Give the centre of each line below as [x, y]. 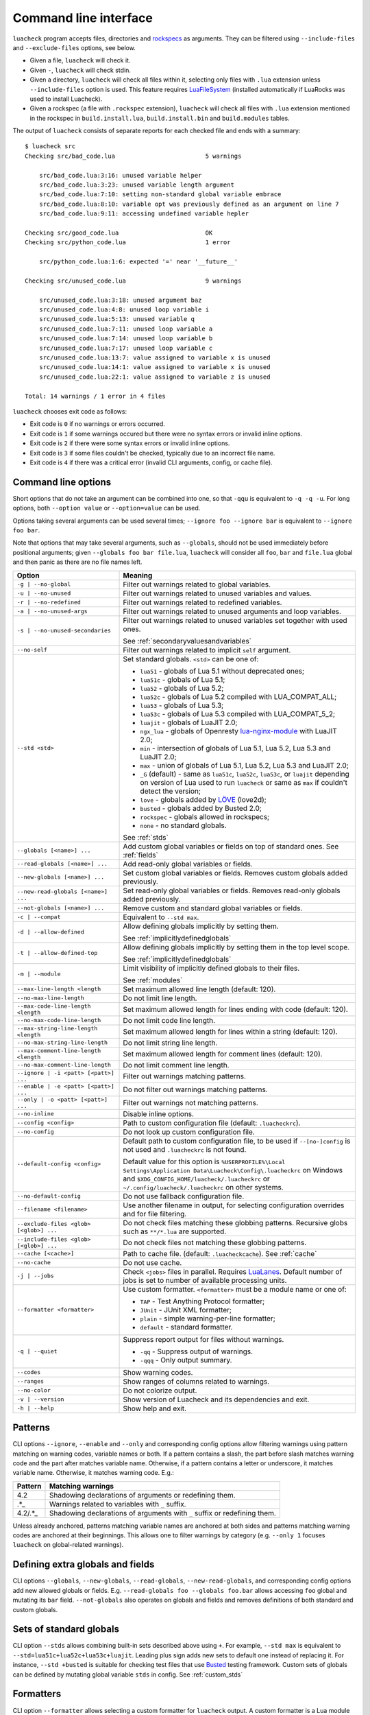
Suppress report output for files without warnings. [203, 1339]
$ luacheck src [50, 146]
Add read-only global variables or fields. [188, 864]
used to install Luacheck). [66, 99]
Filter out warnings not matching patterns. [190, 1102]
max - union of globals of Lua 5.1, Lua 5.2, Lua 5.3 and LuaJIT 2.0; [245, 765]
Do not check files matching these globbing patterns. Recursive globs [235, 1222]
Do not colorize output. [160, 1391]
